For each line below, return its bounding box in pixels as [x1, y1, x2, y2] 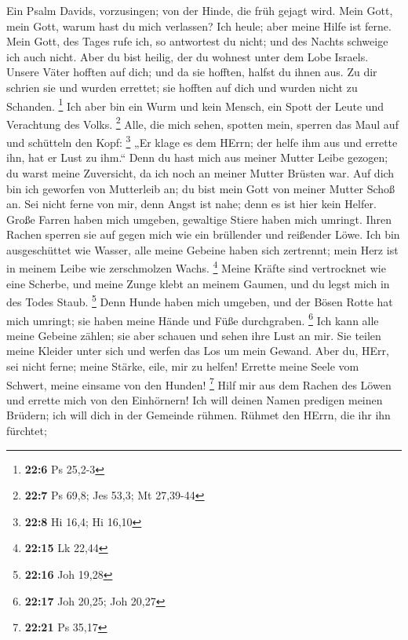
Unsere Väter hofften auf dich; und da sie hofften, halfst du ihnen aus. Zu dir [6, 64, 377, 80]
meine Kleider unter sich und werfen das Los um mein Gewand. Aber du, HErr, [6, 342, 389, 359]
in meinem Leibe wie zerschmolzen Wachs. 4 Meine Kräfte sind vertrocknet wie [6, 258, 386, 276]
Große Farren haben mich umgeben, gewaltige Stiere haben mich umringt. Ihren [6, 210, 392, 227]
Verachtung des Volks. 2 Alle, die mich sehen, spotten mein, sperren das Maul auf [6, 113, 399, 132]
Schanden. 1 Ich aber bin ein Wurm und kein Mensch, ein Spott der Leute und [6, 95, 384, 114]
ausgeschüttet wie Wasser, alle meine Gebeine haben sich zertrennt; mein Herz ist [6, 241, 399, 258]
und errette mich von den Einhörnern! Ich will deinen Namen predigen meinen [6, 391, 383, 408]
